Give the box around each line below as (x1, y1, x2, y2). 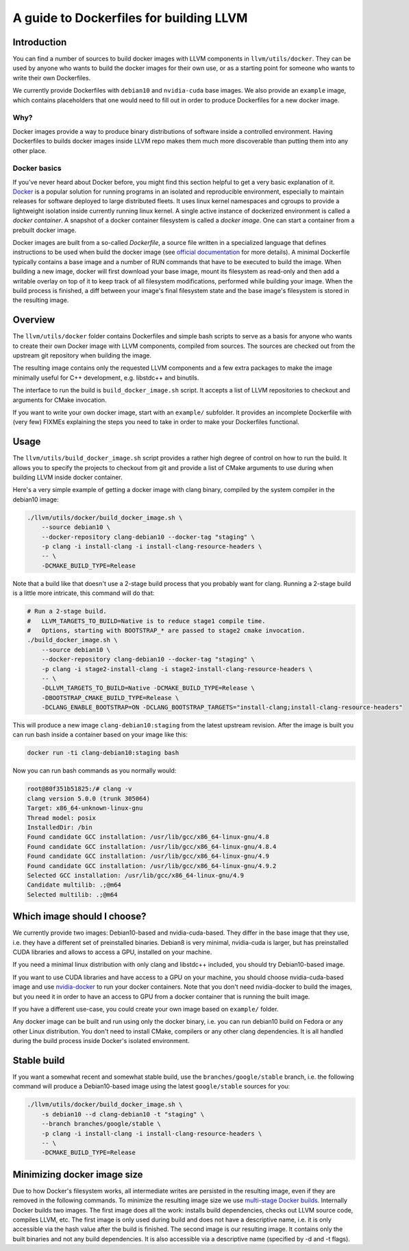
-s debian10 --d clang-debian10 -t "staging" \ (41, 1110, 205, 1118)
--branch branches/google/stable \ (41, 1120, 161, 1128)
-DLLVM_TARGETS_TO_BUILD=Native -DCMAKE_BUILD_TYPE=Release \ (41, 684, 255, 692)
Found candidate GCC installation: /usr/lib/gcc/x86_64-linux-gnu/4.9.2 (27, 862, 277, 869)
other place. (12, 146, 47, 154)
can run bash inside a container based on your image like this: (12, 731, 188, 739)
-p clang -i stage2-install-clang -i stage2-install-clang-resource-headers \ (41, 665, 313, 673)
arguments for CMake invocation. (12, 395, 107, 404)
